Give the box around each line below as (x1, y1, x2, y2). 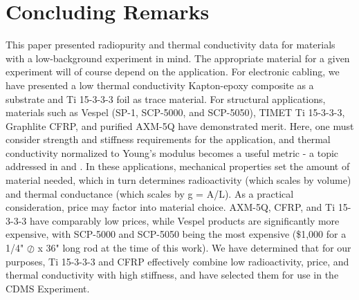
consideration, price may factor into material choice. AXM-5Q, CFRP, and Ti (6, 200, 335, 214)
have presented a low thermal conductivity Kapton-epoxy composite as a (6, 77, 314, 92)
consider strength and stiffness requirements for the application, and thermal (6, 132, 331, 147)
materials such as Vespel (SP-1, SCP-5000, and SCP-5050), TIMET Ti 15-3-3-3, (6, 105, 345, 120)
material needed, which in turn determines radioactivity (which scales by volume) (6, 173, 351, 187)
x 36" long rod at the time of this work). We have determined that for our (37, 241, 351, 255)
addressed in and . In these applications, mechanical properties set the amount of (6, 159, 350, 174)
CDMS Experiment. (6, 281, 90, 295)
